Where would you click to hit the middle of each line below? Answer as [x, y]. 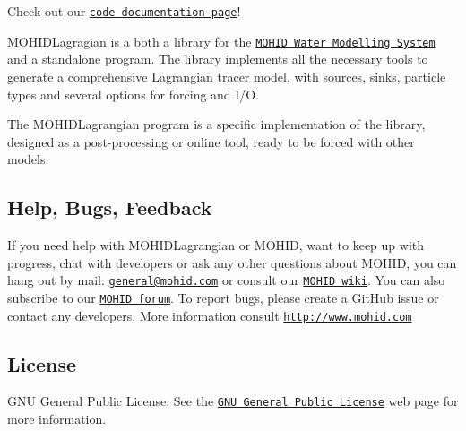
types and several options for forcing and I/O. [134, 94]
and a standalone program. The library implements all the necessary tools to [218, 59]
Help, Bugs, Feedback [110, 207]
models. [28, 159]
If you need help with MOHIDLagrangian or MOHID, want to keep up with [216, 245]
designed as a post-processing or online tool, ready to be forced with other [211, 141]
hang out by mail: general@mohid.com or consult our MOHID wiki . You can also [226, 280]
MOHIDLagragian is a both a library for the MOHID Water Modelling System [221, 41]
